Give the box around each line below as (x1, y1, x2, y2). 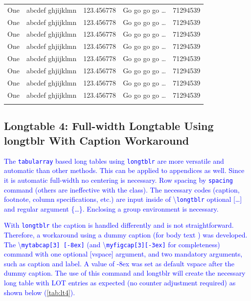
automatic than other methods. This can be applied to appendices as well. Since (4, 165, 245, 175)
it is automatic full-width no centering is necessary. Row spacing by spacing (4, 174, 233, 185)
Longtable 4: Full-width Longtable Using (4, 118, 214, 133)
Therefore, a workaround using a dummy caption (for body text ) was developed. (4, 230, 248, 239)
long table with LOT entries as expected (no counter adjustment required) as (4, 278, 236, 288)
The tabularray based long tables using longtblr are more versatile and (4, 155, 224, 166)
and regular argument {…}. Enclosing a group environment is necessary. (4, 203, 219, 214)
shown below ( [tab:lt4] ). (4, 287, 75, 297)
